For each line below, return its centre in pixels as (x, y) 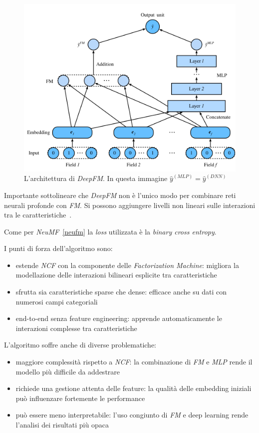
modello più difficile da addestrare (68, 371)
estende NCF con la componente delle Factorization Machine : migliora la (127, 265)
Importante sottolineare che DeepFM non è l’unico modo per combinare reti (120, 195)
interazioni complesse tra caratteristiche (76, 328)
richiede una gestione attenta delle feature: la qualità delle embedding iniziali (133, 388)
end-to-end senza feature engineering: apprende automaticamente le (119, 318)
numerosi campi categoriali (57, 301)
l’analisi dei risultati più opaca (62, 425)
